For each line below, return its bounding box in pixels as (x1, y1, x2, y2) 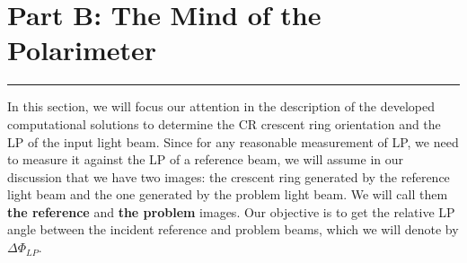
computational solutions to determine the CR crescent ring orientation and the (7, 114, 441, 133)
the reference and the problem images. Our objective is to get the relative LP (7, 202, 455, 221)
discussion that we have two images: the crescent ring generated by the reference (7, 167, 450, 186)
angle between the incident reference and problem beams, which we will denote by (7, 220, 459, 239)
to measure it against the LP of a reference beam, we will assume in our (7, 150, 404, 169)
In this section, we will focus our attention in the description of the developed (7, 97, 435, 116)
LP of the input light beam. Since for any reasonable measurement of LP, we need (7, 132, 459, 151)
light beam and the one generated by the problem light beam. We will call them (7, 185, 448, 204)
